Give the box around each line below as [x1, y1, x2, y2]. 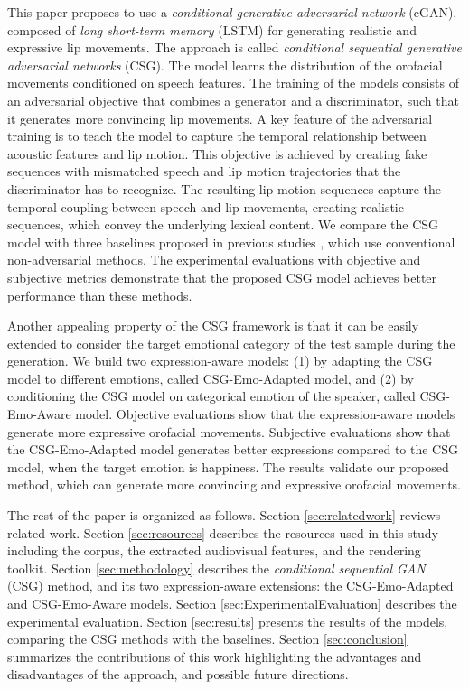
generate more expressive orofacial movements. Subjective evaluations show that [7, 422, 451, 441]
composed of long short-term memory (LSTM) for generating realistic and [7, 20, 417, 39]
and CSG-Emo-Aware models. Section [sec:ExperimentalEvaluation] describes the [7, 594, 457, 612]
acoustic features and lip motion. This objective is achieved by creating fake [7, 144, 427, 163]
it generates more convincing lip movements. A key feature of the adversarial [7, 108, 433, 127]
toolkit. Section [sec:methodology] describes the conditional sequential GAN [7, 558, 426, 577]
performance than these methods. [7, 285, 192, 304]
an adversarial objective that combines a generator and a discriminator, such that [7, 90, 459, 109]
